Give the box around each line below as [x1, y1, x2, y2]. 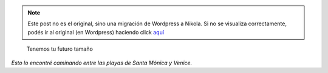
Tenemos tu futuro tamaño [26, 45, 94, 52]
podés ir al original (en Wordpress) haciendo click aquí [27, 28, 164, 36]
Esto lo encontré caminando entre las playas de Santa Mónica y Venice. [11, 59, 193, 66]
